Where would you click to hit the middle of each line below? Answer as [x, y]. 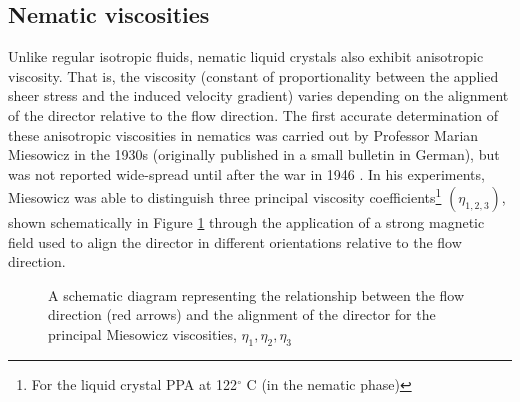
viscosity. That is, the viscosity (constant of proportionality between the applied [253, 75]
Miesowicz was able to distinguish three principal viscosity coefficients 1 [225, 196]
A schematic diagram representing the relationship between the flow [256, 294]
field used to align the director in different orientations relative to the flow [235, 241]
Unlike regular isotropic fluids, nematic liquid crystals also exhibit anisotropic [246, 56]
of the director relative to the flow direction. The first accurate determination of [253, 114]
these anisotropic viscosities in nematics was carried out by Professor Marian [243, 134]
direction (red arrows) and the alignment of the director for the [242, 314]
